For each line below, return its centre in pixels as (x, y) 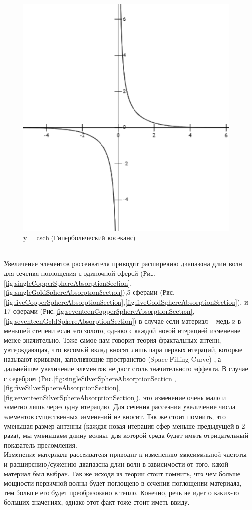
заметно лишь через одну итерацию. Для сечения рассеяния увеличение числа (120, 407)
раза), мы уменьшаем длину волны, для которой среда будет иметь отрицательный (126, 435)
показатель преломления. (41, 445)
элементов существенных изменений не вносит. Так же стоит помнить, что (115, 416)
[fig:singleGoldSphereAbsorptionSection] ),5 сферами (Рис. (89, 292)
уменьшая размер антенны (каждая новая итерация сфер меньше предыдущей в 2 (125, 426)
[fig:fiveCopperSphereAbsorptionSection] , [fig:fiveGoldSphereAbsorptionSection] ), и (126, 301)
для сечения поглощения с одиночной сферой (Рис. (80, 273)
